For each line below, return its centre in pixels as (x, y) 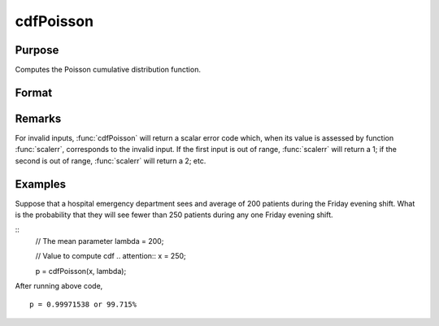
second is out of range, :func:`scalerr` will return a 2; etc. (111, 161)
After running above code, (59, 286)
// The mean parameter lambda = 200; (100, 241)
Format (34, 92)
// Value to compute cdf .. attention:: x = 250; (111, 256)
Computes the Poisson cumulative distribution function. (108, 70)
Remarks (38, 118)
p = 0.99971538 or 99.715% (83, 304)
